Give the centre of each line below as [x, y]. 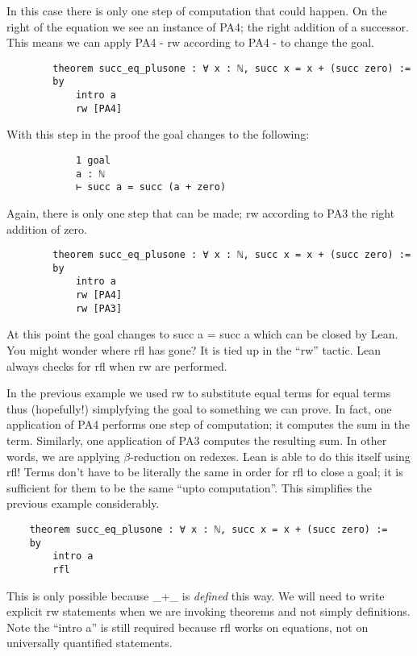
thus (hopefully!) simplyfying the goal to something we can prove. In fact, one [199, 408]
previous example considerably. [83, 503]
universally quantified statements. [90, 643]
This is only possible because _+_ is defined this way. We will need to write [196, 595]
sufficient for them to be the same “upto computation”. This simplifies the [190, 487]
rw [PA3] [99, 308]
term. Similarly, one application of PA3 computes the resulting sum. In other [197, 440]
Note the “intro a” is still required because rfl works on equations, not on [188, 627]
